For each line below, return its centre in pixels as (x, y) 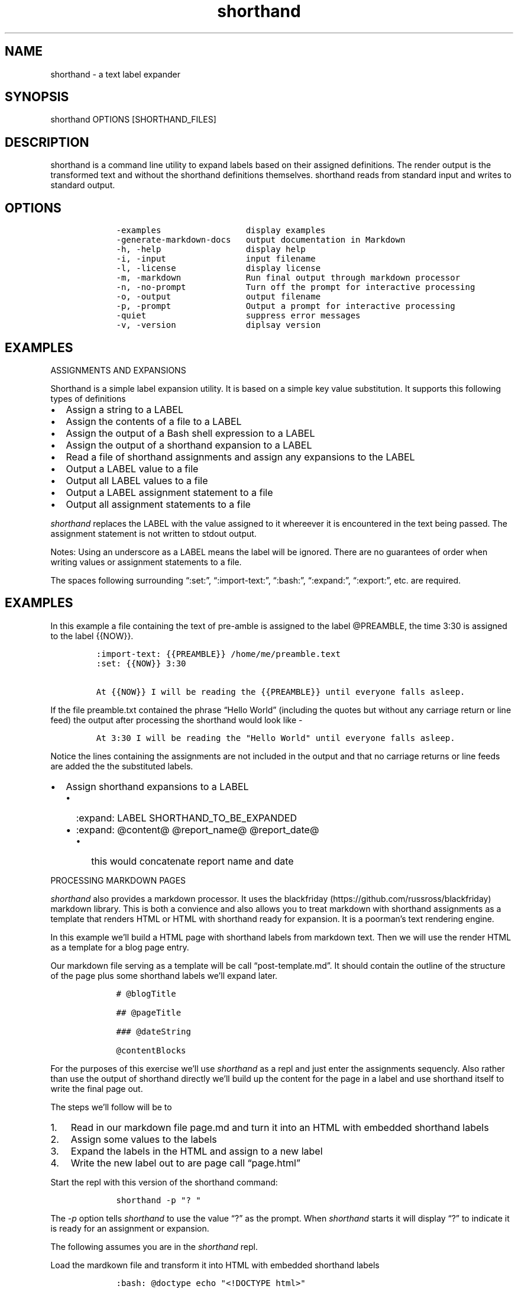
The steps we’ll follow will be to (111, 1107)
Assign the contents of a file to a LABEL (154, 421)
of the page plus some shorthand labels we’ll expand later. (164, 975)
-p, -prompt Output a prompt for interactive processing (286, 306)
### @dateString (153, 1031)
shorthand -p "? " (158, 1200)
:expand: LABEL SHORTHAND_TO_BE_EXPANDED (186, 818)
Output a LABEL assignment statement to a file (169, 492)
